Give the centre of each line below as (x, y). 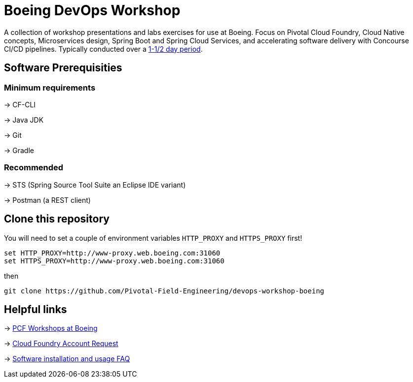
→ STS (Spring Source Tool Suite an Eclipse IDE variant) (95, 185)
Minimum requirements (50, 87)
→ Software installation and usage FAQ (67, 359)
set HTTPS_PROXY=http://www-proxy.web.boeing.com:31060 (114, 261)
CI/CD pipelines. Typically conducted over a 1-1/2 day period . (103, 49)
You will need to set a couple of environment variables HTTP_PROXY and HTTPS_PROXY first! (153, 238)
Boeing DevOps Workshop (92, 10)
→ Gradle (19, 150)
